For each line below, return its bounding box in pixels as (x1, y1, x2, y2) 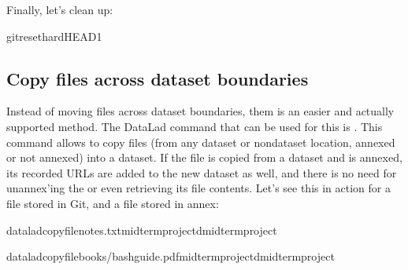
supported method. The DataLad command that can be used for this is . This (6, 118, 383, 134)
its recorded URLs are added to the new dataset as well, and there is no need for (6, 164, 397, 181)
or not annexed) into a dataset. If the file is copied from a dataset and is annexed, (6, 149, 402, 166)
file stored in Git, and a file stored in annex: (6, 195, 219, 211)
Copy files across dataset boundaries (6, 66, 309, 90)
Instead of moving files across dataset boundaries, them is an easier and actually (6, 103, 395, 119)
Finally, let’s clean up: (6, 2, 113, 17)
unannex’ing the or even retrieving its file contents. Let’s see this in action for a (6, 180, 391, 196)
